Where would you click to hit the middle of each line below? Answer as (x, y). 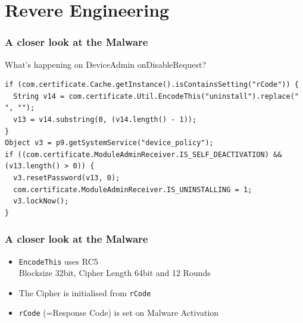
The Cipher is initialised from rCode (85, 292)
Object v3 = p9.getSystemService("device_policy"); (109, 143)
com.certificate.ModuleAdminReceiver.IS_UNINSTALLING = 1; (133, 189)
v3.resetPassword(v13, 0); (67, 178)
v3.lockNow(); (41, 201)
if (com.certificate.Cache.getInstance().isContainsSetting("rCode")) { (152, 85)
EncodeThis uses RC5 (58, 261)
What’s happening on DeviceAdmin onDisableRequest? (106, 64)
